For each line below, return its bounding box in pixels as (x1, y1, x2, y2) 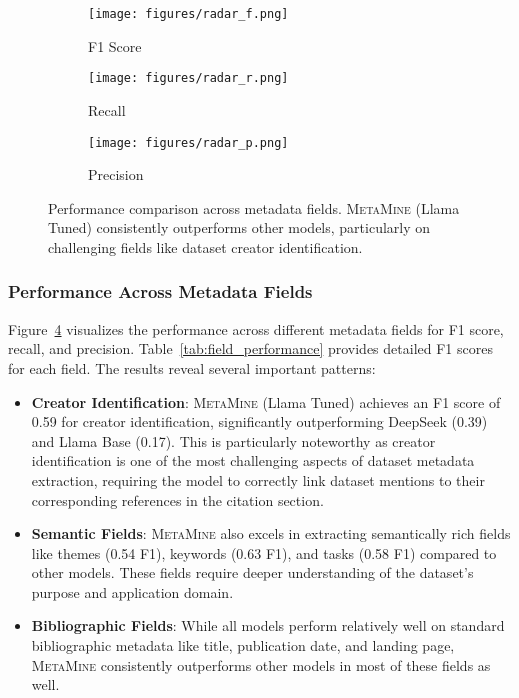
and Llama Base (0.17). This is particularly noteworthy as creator (31, 430, 436, 451)
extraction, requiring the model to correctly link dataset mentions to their (31, 469, 485, 490)
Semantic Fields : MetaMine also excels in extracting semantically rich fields (31, 523, 511, 544)
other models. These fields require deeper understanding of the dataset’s (31, 562, 474, 583)
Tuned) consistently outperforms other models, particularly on (48, 217, 431, 238)
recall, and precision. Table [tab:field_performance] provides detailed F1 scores (8, 338, 493, 359)
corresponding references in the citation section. (31, 489, 324, 510)
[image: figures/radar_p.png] (88, 135, 289, 150)
